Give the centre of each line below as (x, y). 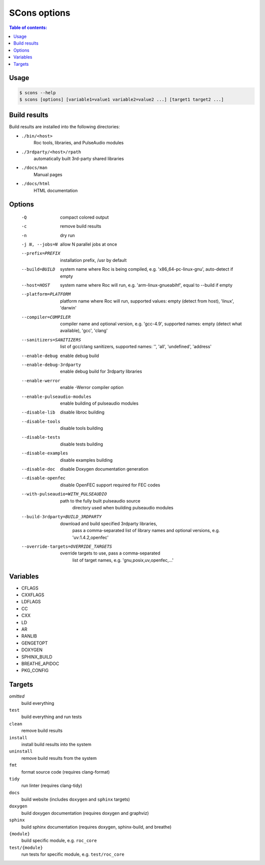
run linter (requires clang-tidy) (52, 785)
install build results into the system (56, 744)
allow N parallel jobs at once (89, 244)
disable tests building (81, 444)
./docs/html (36, 184)
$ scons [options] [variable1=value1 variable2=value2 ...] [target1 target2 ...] (122, 99)
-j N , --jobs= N (40, 245)
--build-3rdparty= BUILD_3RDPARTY (62, 517)
